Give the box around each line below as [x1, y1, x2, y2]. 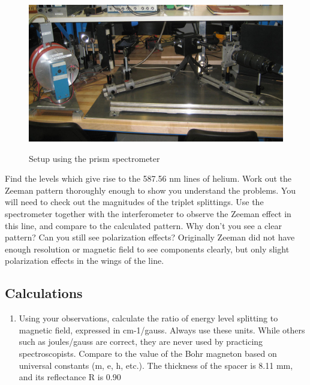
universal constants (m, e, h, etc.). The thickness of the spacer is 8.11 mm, [19, 359, 293, 371]
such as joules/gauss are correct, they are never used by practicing [19, 335, 263, 348]
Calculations [5, 284, 83, 302]
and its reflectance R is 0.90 [19, 371, 121, 383]
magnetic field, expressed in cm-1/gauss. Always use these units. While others [19, 323, 305, 336]
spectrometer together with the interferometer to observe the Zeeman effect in [5, 207, 291, 220]
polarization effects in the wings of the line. [5, 254, 164, 267]
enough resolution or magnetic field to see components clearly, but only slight [5, 242, 290, 255]
